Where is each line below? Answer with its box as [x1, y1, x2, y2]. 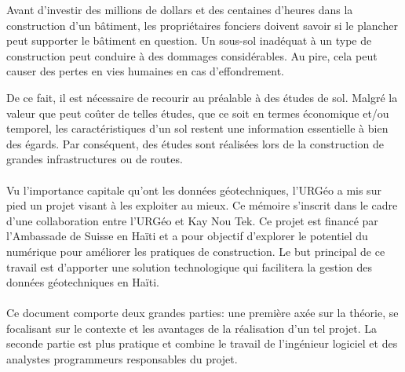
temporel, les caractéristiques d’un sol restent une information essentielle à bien [6, 120, 389, 137]
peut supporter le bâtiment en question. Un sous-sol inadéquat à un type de [6, 32, 372, 49]
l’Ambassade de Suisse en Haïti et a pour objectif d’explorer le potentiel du [6, 228, 368, 244]
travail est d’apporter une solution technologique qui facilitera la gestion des [6, 258, 372, 275]
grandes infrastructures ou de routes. [6, 151, 183, 167]
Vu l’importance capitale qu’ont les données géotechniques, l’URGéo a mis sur [6, 181, 381, 198]
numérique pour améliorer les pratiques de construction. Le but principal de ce [6, 243, 385, 259]
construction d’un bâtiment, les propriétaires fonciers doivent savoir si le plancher [6, 16, 398, 33]
